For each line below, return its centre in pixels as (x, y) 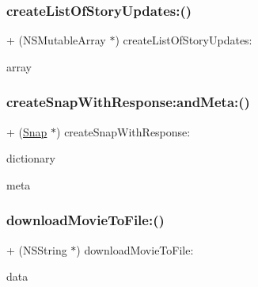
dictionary (31, 158)
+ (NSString (37, 249)
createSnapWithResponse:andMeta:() (128, 102)
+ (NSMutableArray (56, 40)
